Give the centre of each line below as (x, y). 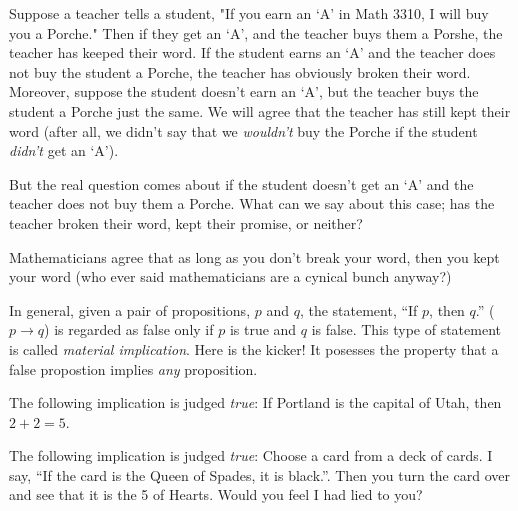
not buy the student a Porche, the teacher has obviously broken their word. (240, 71)
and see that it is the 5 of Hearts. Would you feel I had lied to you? (216, 494)
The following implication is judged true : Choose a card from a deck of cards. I (251, 455)
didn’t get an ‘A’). (64, 150)
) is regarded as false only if (129, 329)
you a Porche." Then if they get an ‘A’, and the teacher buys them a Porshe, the (256, 32)
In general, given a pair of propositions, (130, 309)
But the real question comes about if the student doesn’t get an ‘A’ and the (241, 183)
